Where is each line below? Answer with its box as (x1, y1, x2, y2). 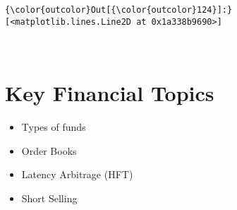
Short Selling (21, 190, 78, 205)
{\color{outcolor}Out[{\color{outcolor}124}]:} (5, 5, 233, 15)
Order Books (21, 143, 77, 158)
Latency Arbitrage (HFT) (21, 167, 133, 182)
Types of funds (21, 119, 86, 134)
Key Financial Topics (5, 78, 214, 107)
